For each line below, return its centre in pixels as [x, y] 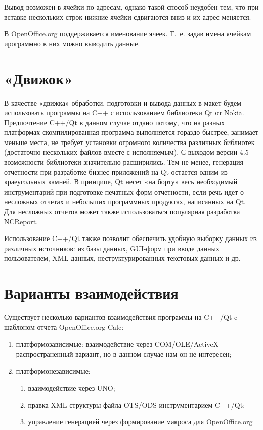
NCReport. [21, 221]
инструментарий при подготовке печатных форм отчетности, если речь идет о [124, 191]
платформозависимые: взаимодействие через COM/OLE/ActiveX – [120, 344]
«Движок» [39, 78]
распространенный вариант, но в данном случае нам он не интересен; [124, 353]
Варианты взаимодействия [91, 293]
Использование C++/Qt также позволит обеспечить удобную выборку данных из [130, 238]
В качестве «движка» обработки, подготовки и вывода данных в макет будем [123, 102]
